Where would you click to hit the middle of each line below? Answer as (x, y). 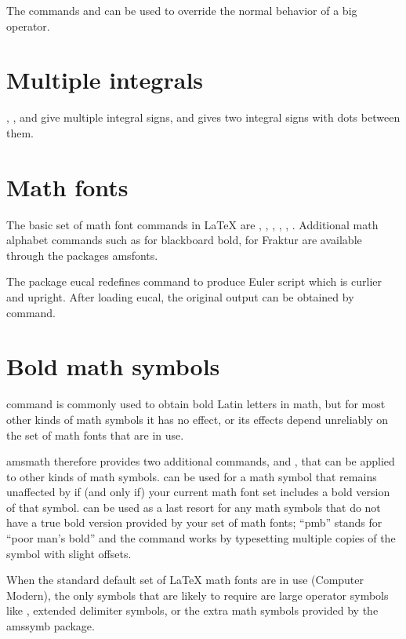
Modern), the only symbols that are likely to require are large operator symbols (198, 595)
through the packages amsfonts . (82, 255)
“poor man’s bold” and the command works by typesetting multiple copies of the (201, 538)
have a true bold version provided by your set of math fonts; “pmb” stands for (194, 522)
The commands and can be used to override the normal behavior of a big (182, 10)
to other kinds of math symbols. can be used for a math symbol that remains (192, 476)
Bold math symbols (113, 366)
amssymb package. (51, 626)
